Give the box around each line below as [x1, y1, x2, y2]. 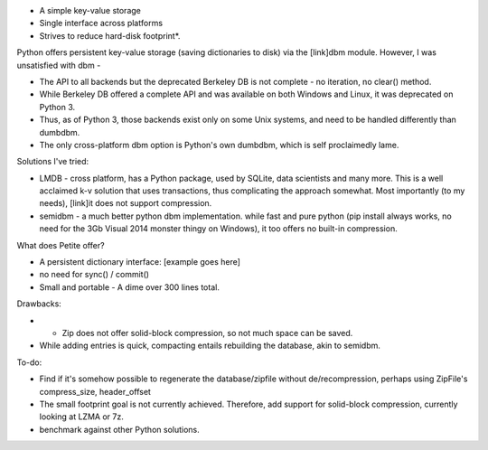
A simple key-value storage [39, 5, 142, 15]
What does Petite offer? [16, 239, 105, 250]
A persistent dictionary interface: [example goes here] [39, 257, 241, 267]
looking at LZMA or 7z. [39, 411, 124, 422]
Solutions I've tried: [16, 156, 89, 167]
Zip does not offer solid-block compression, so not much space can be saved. [61, 327, 353, 338]
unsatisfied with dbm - [16, 60, 101, 70]
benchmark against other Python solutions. [39, 424, 201, 435]
